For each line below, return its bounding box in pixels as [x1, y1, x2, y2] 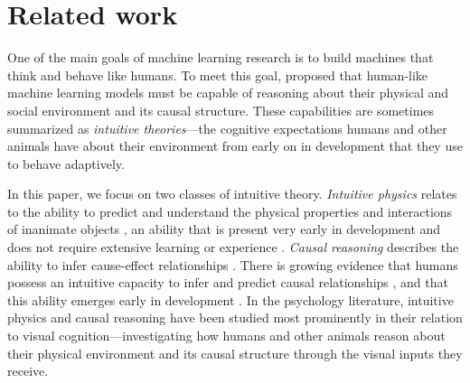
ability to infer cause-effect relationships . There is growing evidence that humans [7, 255, 458, 274]
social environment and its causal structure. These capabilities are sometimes [7, 100, 435, 119]
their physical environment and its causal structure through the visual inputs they [7, 343, 463, 362]
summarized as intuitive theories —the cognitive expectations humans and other [7, 118, 447, 137]
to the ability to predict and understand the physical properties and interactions [7, 201, 453, 220]
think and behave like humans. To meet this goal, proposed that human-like [7, 65, 428, 84]
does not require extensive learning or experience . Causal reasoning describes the [7, 238, 459, 257]
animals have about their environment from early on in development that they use [7, 136, 463, 155]
